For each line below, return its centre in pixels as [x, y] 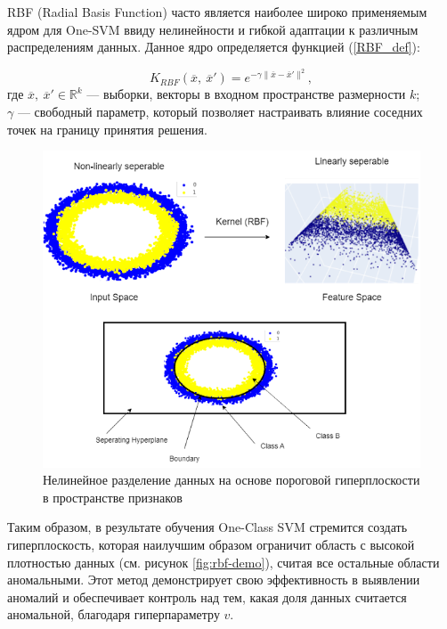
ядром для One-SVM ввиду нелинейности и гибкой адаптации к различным [213, 29]
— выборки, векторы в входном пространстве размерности [246, 94]
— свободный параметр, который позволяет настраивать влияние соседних [220, 112]
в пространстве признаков [113, 497]
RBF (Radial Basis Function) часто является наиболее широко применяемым [217, 12]
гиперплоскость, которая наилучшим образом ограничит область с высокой [211, 544]
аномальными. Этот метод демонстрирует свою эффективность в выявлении [214, 580]
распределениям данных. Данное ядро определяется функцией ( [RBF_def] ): [214, 47]
